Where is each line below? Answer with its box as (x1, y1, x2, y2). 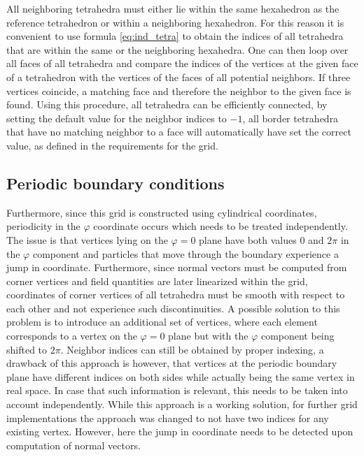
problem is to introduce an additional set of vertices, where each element (6, 314, 318, 329)
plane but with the (168, 328, 248, 343)
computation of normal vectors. (6, 437, 141, 452)
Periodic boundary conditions (6, 172, 225, 194)
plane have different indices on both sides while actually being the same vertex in (6, 369, 355, 384)
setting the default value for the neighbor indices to (6, 110, 227, 125)
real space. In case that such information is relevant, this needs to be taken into (6, 383, 348, 398)
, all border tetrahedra (242, 110, 339, 125)
